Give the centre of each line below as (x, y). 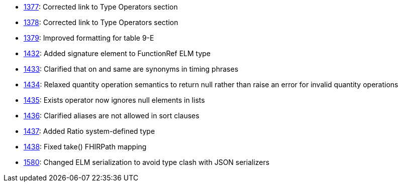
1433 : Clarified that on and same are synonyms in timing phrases (131, 69)
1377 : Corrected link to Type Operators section (101, 7)
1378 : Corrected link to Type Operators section (101, 22)
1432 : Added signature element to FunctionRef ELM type (117, 53)
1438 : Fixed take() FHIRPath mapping (85, 147)
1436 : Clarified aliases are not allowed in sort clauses (112, 116)
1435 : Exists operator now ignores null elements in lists (114, 100)
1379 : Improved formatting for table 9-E (89, 38)
